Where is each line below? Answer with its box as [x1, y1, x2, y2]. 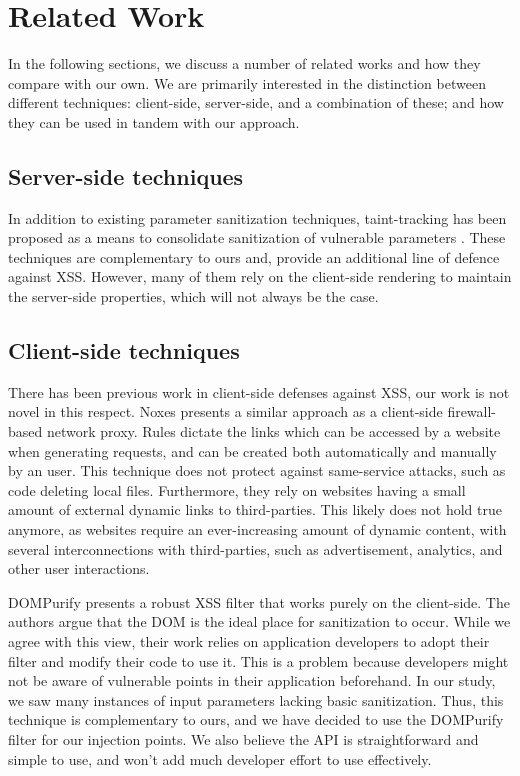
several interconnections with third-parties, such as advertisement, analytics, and [8, 538, 503, 559]
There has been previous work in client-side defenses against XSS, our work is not [8, 381, 510, 402]
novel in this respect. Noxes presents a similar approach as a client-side [8, 401, 443, 422]
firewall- [447, 401, 497, 422]
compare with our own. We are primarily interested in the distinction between [8, 72, 486, 93]
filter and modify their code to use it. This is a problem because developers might [8, 650, 509, 671]
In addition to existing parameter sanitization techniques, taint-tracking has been [8, 207, 507, 228]
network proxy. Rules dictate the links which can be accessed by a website [46, 421, 501, 442]
